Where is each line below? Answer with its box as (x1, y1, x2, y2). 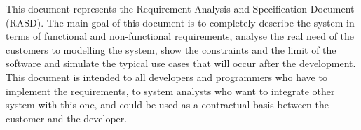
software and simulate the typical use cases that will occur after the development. (6, 56, 356, 71)
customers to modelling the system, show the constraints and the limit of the (6, 42, 336, 57)
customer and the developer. (6, 110, 128, 125)
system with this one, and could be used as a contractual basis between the (6, 97, 329, 112)
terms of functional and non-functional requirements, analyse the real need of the (6, 29, 355, 43)
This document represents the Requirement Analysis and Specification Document (6, 1, 355, 15)
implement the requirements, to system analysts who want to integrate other (6, 83, 335, 98)
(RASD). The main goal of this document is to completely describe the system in (6, 15, 355, 29)
